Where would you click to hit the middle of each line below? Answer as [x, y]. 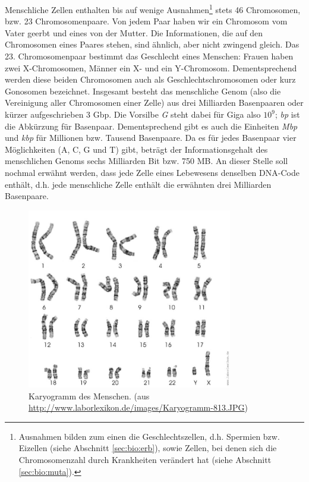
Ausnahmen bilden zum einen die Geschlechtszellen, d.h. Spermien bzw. [149, 436]
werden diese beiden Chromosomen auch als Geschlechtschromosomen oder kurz [150, 79]
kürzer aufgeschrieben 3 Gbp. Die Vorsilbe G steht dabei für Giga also [133, 114]
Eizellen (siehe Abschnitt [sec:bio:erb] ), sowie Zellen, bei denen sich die [148, 448]
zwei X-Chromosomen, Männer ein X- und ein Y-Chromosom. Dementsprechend [151, 67]
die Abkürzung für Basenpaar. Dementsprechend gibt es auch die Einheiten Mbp [151, 126]
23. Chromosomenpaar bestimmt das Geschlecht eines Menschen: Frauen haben [149, 56]
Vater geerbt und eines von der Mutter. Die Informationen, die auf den [134, 32]
